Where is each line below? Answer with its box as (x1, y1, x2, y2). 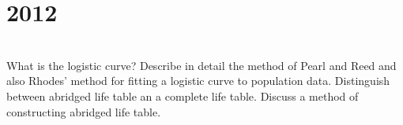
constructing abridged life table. (6, 103, 161, 119)
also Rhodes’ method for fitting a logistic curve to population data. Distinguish (6, 72, 390, 89)
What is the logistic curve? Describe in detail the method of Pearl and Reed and (6, 57, 397, 73)
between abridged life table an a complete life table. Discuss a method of (6, 87, 359, 104)
